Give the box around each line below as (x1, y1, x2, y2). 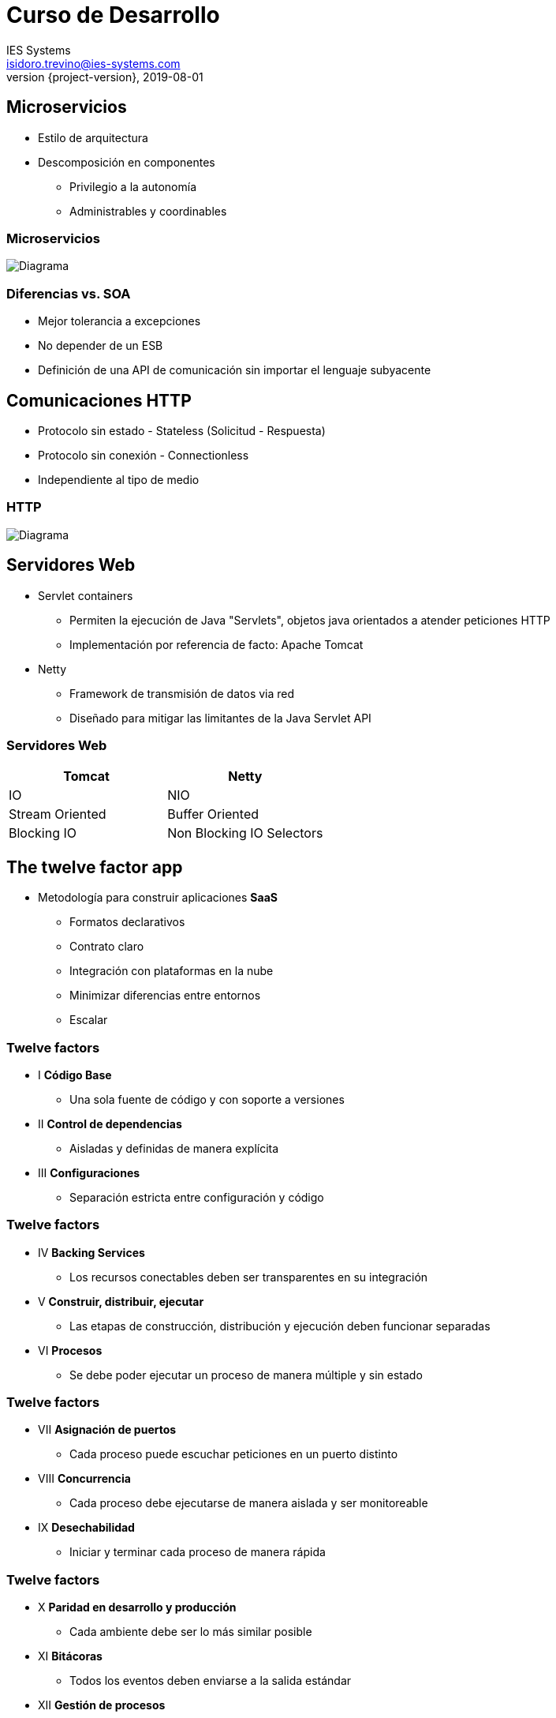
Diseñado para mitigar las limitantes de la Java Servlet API (69, 711, 371, 725)
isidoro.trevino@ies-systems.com (6, 56, 181, 70)
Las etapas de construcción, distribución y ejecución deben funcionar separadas (69, 1319, 491, 1333)
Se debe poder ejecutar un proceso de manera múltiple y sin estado (69, 1367, 423, 1382)
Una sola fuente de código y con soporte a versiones (69, 1092, 345, 1106)
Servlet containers (38, 588, 133, 602)
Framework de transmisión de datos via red (69, 686, 295, 700)
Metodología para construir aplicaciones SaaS (38, 891, 278, 905)
